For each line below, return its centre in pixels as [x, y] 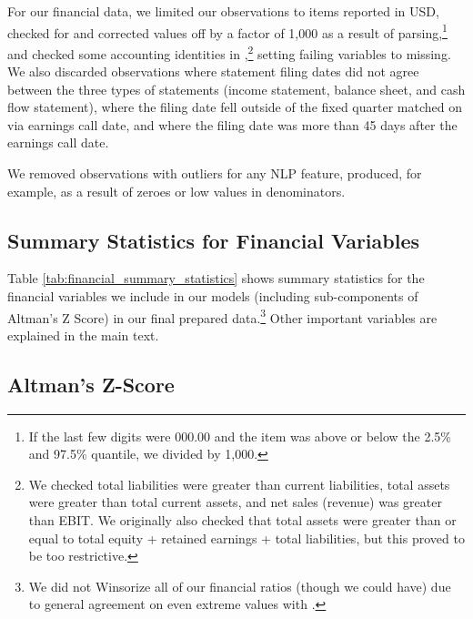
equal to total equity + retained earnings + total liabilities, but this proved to [247, 538]
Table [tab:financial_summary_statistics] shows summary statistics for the [216, 278]
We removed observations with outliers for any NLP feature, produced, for [215, 173]
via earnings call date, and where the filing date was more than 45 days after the [232, 124]
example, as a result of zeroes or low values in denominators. [176, 191]
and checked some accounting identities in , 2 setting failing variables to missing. [229, 52]
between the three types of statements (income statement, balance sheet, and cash [236, 89]
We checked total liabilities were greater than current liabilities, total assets [239, 484]
